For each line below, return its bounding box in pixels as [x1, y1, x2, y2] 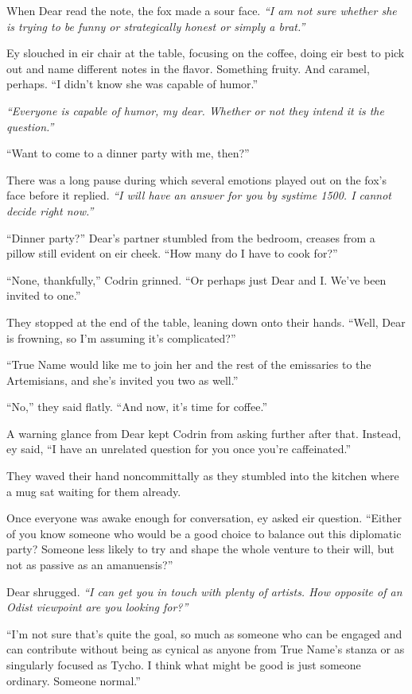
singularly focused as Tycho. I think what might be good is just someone [6, 657, 361, 673]
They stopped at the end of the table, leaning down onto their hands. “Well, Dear [6, 313, 406, 330]
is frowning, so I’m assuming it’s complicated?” [6, 329, 236, 346]
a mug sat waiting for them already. [6, 483, 181, 499]
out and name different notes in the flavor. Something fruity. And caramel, [6, 60, 370, 76]
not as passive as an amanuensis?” [6, 556, 173, 573]
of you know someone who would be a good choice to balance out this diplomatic [6, 525, 402, 541]
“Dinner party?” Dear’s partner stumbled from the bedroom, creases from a [6, 229, 375, 246]
